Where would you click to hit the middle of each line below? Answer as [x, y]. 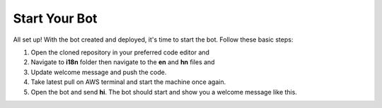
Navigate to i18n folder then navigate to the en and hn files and [123, 62]
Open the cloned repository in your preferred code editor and [120, 52]
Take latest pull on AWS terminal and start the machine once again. [128, 82]
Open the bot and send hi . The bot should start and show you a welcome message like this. [164, 92]
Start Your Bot [55, 18]
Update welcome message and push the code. [99, 72]
